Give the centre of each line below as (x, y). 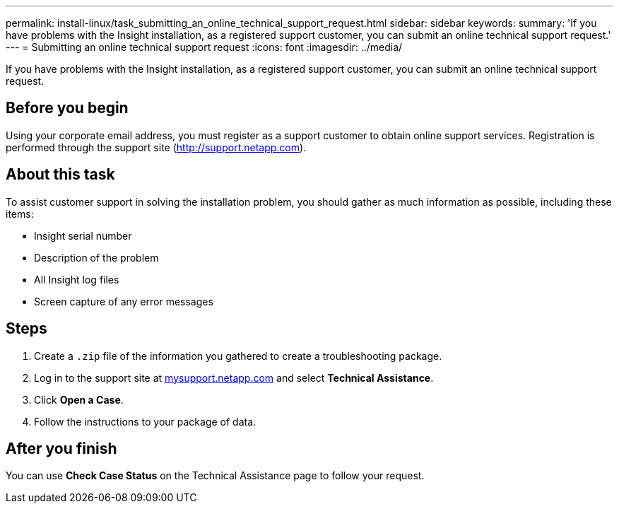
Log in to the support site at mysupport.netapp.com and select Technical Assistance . (234, 378)
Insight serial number (83, 235)
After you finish (61, 448)
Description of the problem (96, 257)
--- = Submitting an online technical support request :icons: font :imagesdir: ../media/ (204, 47)
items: (20, 213)
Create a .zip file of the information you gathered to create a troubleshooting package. (238, 356)
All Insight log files (77, 279)
